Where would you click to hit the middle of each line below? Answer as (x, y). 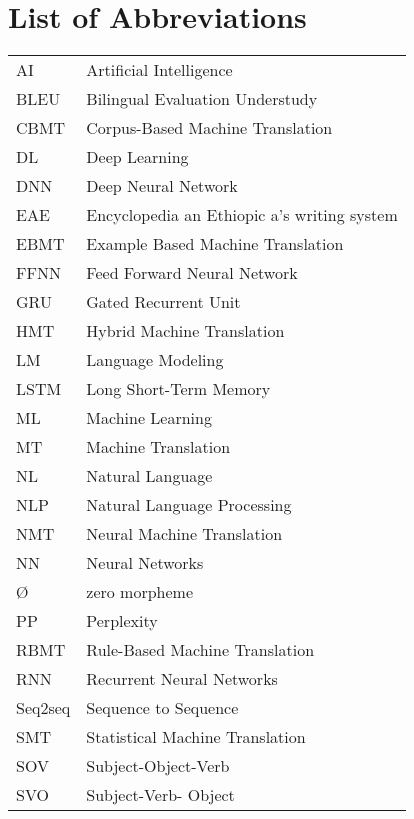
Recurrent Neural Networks (182, 679)
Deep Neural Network (162, 186)
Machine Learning (149, 418)
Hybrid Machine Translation (185, 331)
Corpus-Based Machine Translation (209, 128)
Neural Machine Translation (184, 534)
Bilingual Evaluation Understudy (202, 99)
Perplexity (122, 621)
